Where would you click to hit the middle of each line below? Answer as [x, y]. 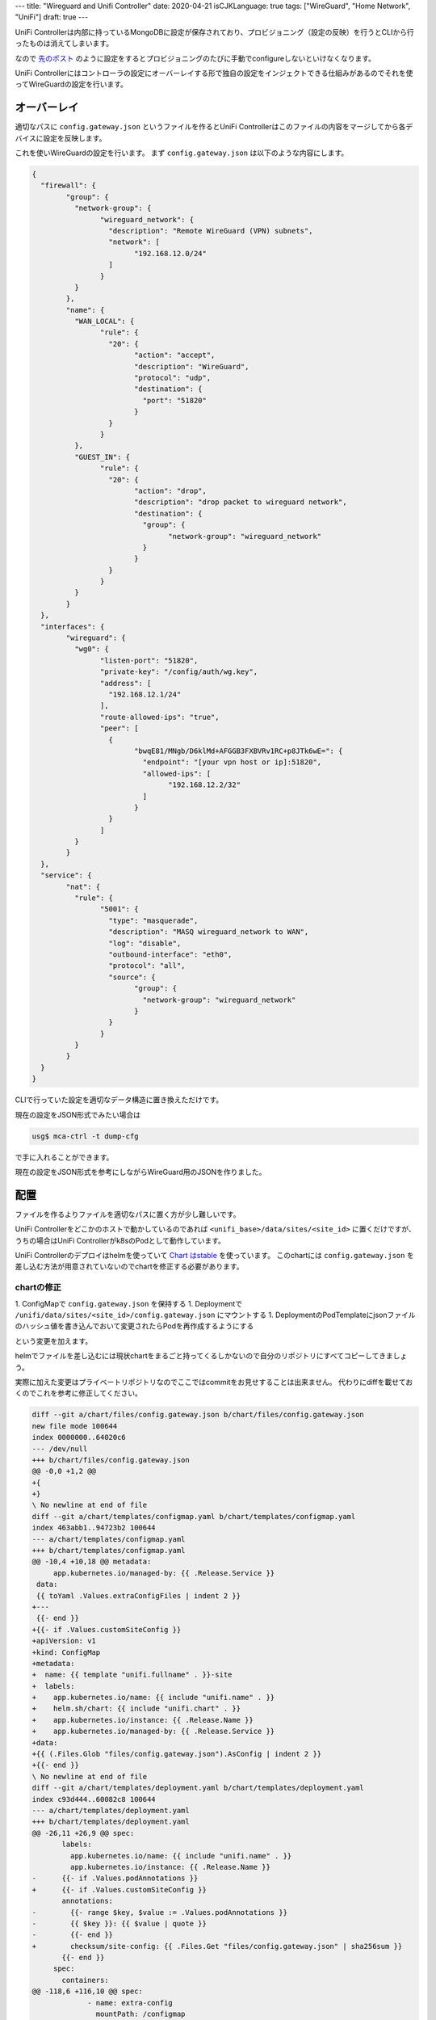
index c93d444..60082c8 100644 [94, 1799]
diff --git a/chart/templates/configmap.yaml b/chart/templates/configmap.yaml [194, 1516]
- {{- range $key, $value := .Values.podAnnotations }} [160, 1912]
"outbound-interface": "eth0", [170, 954]
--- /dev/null [60, 1449]
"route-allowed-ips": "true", [159, 717]
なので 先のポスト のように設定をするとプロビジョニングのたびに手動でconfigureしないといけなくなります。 [195, 58]
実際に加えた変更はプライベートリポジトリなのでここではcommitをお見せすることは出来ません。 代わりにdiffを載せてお [214, 1382]
